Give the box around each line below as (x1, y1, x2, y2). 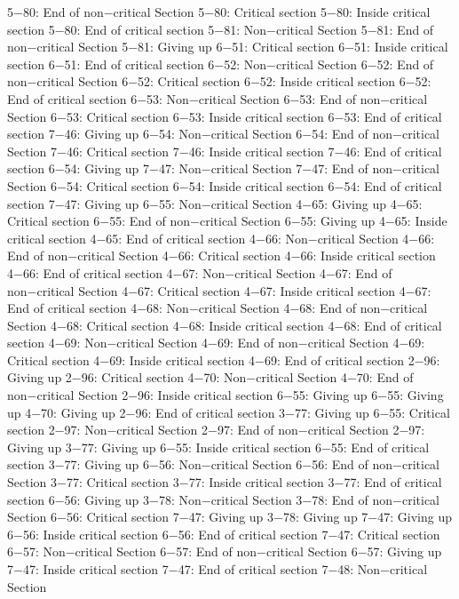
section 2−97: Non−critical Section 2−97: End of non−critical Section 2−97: (7, 420, 425, 439)
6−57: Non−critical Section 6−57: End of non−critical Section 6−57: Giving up (7, 542, 442, 561)
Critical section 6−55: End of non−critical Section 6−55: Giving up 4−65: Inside (7, 212, 447, 230)
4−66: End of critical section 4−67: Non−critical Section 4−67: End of (7, 263, 392, 282)
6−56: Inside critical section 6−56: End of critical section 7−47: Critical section (7, 524, 440, 543)
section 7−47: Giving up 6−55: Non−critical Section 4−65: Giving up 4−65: (7, 194, 423, 212)
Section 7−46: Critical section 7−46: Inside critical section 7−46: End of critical (7, 141, 442, 160)
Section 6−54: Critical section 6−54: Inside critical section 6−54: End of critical (7, 176, 442, 195)
